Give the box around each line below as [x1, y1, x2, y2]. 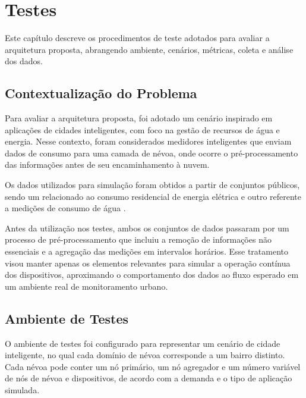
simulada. [5, 384, 40, 396]
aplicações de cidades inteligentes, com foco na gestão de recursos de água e [5, 123, 280, 136]
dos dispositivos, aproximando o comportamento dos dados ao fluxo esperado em [5, 268, 299, 281]
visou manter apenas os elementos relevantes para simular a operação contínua [5, 256, 291, 269]
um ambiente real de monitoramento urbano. [5, 280, 168, 292]
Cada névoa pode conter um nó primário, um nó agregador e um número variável [5, 360, 301, 372]
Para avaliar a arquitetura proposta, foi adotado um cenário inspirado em [5, 112, 273, 124]
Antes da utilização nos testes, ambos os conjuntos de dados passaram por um [5, 221, 289, 234]
